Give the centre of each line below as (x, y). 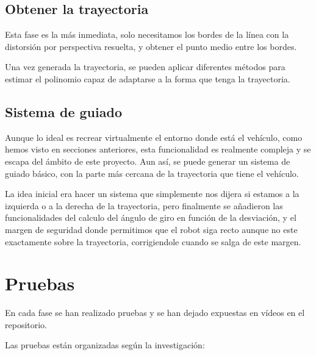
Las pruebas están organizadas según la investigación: (105, 345)
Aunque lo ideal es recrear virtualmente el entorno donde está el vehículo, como (154, 137)
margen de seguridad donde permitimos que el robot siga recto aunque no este (151, 229)
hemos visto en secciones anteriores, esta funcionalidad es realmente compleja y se (158, 149)
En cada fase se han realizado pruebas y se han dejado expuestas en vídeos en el (155, 313)
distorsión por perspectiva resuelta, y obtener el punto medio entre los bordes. (151, 46)
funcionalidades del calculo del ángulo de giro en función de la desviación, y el (151, 217)
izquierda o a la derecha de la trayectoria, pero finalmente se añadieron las (144, 205)
